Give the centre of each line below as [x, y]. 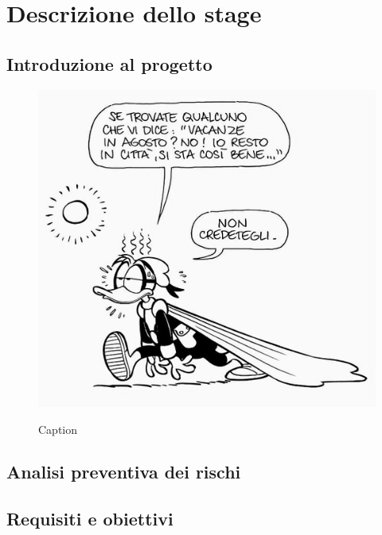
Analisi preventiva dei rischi [124, 472]
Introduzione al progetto [109, 63]
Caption [58, 429]
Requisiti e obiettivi [90, 519]
